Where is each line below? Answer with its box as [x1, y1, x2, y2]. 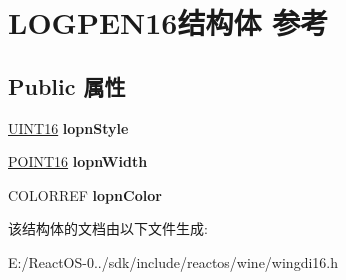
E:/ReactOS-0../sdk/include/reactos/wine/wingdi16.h [8, 251, 339, 272]
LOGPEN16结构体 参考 [8, 2, 329, 43]
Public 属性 [8, 70, 126, 101]
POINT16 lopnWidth [8, 151, 148, 172]
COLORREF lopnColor [8, 184, 162, 205]
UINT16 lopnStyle [8, 117, 129, 138]
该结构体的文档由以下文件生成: [8, 218, 208, 239]
